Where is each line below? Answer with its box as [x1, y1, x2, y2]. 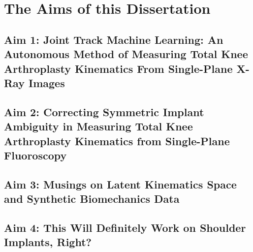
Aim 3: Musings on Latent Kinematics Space [4, 176, 237, 191]
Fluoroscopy [4, 147, 67, 162]
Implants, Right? [4, 234, 92, 250]
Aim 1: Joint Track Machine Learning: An [4, 31, 223, 47]
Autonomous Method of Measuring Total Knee [4, 46, 248, 62]
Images [28, 75, 65, 90]
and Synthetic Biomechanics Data [4, 191, 180, 206]
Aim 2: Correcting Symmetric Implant [4, 104, 204, 119]
